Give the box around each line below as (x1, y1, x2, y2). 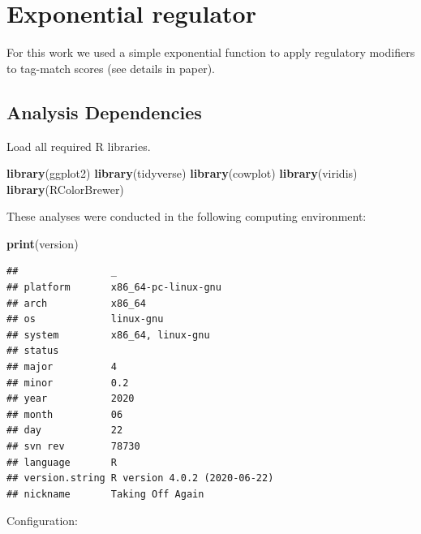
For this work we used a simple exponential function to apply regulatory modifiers (6, 44, 415, 61)
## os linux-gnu (6, 313, 164, 325)
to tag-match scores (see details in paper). (6, 59, 216, 76)
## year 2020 (6, 393, 135, 405)
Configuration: (6, 512, 78, 529)
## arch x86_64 (6, 297, 146, 309)
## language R (6, 456, 118, 468)
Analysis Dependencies (6, 99, 202, 124)
